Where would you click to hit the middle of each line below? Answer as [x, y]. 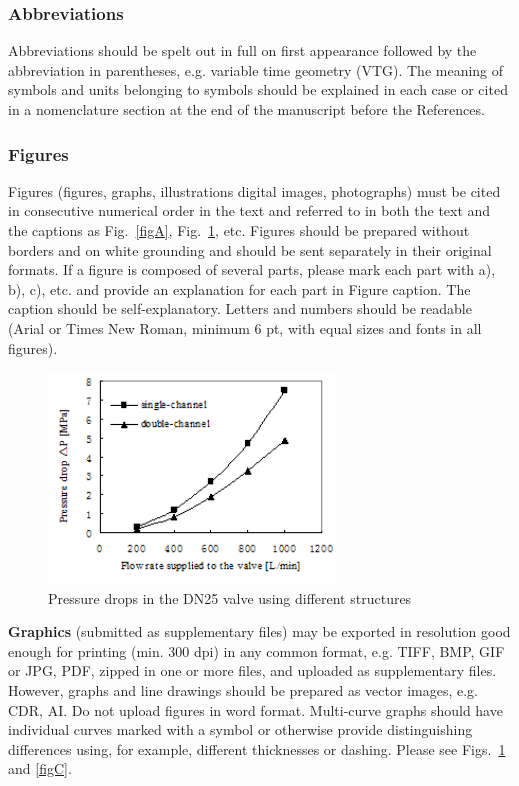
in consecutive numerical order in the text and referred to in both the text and [249, 210]
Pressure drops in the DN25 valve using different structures [230, 597]
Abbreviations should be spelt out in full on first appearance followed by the [242, 50]
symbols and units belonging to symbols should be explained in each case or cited [258, 89]
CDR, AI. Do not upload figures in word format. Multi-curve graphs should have [255, 709]
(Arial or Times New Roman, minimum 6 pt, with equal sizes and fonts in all [245, 327]
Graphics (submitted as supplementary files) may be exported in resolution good [259, 631]
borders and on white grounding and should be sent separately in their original [250, 249]
